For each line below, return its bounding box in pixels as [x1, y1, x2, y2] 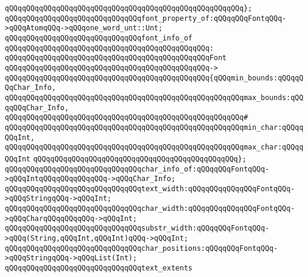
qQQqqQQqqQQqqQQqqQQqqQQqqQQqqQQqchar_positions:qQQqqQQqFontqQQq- [5, 244, 278, 253]
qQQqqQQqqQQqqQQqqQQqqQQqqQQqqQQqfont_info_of [5, 33, 192, 42]
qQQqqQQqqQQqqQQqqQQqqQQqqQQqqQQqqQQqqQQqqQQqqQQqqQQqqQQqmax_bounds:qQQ [5, 93, 304, 102]
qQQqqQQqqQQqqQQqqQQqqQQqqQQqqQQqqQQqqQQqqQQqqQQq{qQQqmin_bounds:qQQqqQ [5, 73, 304, 82]
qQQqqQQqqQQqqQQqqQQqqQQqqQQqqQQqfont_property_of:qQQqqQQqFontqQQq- [5, 14, 287, 23]
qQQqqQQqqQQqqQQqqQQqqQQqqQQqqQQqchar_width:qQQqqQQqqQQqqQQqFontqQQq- [5, 204, 295, 213]
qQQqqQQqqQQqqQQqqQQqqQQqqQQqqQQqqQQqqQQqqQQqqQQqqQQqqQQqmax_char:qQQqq [5, 143, 304, 152]
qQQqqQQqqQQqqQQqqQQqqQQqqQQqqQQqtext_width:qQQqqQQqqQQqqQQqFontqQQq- [5, 184, 295, 193]
